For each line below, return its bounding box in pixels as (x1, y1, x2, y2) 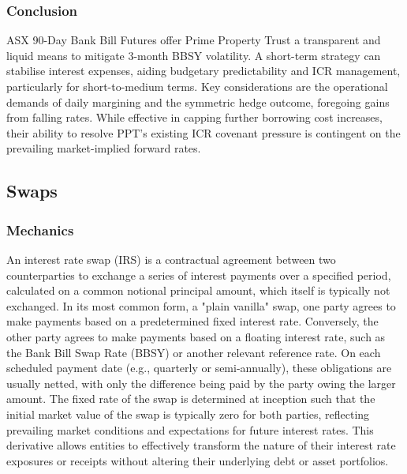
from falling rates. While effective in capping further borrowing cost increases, (6, 109, 383, 126)
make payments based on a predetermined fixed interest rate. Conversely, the (6, 313, 379, 329)
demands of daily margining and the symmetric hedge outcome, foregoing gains (6, 93, 390, 110)
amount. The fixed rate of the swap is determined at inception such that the (6, 390, 375, 407)
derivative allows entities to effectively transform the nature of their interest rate (6, 437, 396, 453)
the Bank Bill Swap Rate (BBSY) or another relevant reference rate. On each (6, 344, 381, 360)
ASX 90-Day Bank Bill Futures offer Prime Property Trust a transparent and (6, 32, 381, 48)
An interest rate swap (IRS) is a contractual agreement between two (6, 250, 336, 267)
